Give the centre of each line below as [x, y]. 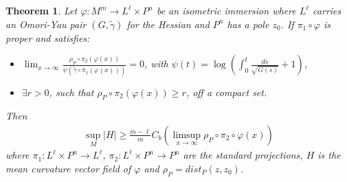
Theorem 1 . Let [42, 10]
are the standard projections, [243, 155]
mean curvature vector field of [68, 168]
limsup [187, 135]
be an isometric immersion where [226, 10]
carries [327, 10]
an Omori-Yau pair [46, 24]
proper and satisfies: [48, 37]
